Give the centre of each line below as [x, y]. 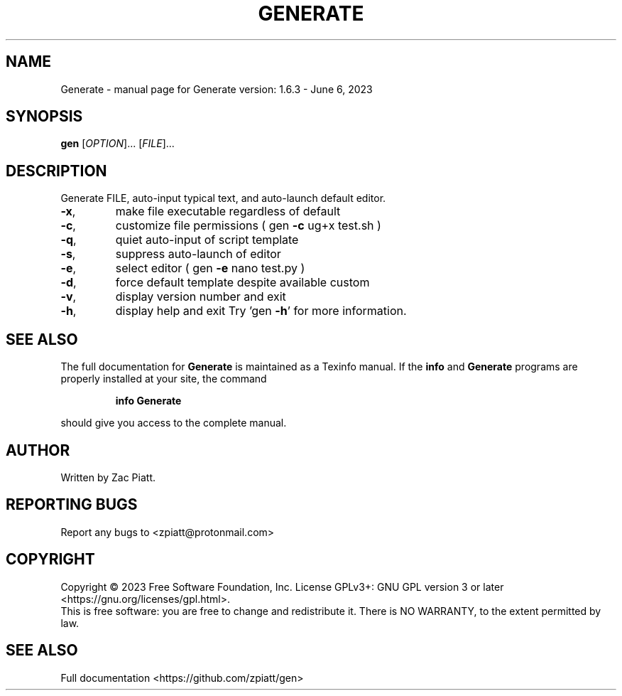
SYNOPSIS [44, 117]
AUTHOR [38, 450]
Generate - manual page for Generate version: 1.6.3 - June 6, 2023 [217, 89]
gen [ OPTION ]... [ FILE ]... [118, 144]
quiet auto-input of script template [207, 240]
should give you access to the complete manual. [174, 423]
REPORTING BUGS [72, 505]
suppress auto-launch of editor [198, 254]
